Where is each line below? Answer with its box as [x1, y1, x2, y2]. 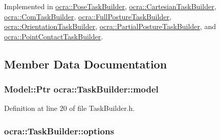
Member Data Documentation [4, 56, 167, 72]
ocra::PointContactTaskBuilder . [4, 31, 103, 41]
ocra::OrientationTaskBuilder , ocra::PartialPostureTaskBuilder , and [4, 21, 216, 32]
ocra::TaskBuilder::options [4, 124, 114, 137]
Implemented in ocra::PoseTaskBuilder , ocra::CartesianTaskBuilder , [4, 1, 216, 11]
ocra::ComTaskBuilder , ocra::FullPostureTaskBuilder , [4, 11, 171, 21]
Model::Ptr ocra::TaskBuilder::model [4, 83, 159, 96]
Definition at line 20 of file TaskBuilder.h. [4, 103, 135, 113]
